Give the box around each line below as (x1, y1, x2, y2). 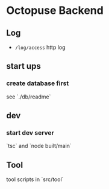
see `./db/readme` (6, 93, 51, 100)
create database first (6, 79, 69, 88)
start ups (6, 61, 41, 71)
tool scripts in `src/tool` (6, 176, 64, 183)
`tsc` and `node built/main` (6, 143, 72, 150)
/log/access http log (14, 43, 66, 51)
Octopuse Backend (6, 4, 104, 18)
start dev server (6, 129, 54, 136)
